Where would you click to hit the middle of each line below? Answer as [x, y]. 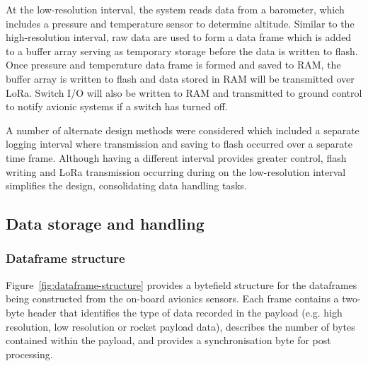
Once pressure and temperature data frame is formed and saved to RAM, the [173, 65]
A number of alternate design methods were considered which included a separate [183, 130]
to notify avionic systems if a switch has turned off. [117, 106]
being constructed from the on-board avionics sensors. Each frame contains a [172, 299]
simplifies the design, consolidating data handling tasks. [126, 185]
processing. [29, 354]
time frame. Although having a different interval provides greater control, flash [176, 157]
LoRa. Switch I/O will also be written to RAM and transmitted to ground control [184, 92]
